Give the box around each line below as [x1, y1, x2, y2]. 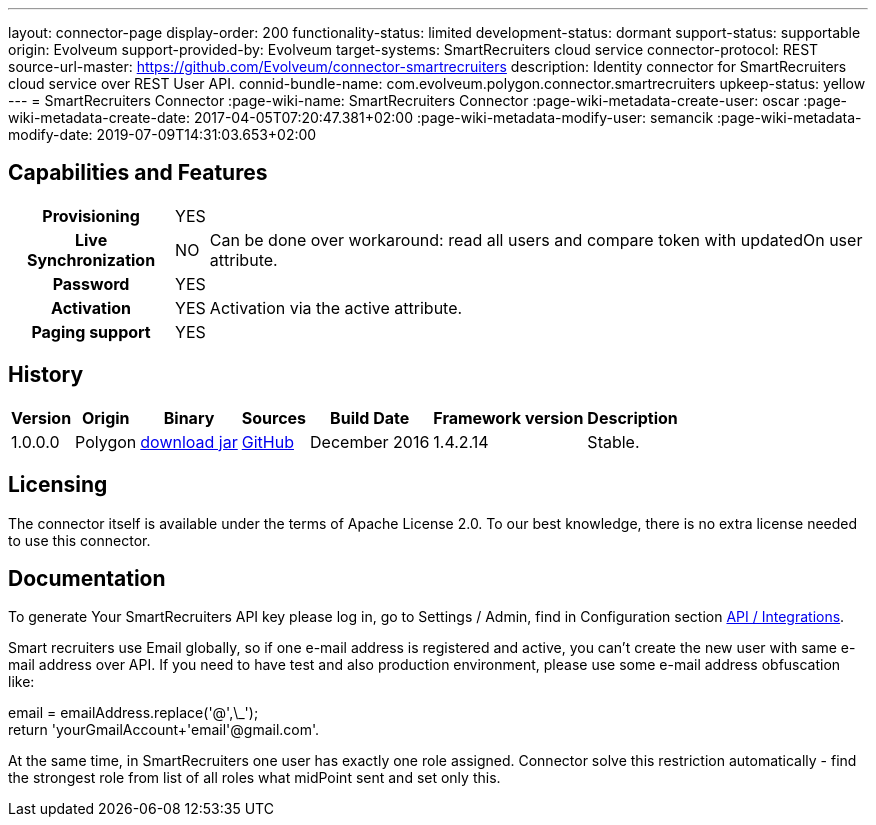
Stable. [587, 431, 640, 452]
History [8, 362, 84, 388]
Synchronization [27, 249, 156, 270]
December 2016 [310, 431, 430, 452]
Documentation [8, 565, 166, 591]
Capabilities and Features [8, 160, 268, 186]
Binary [163, 407, 215, 428]
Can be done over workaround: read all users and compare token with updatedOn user [209, 229, 863, 250]
